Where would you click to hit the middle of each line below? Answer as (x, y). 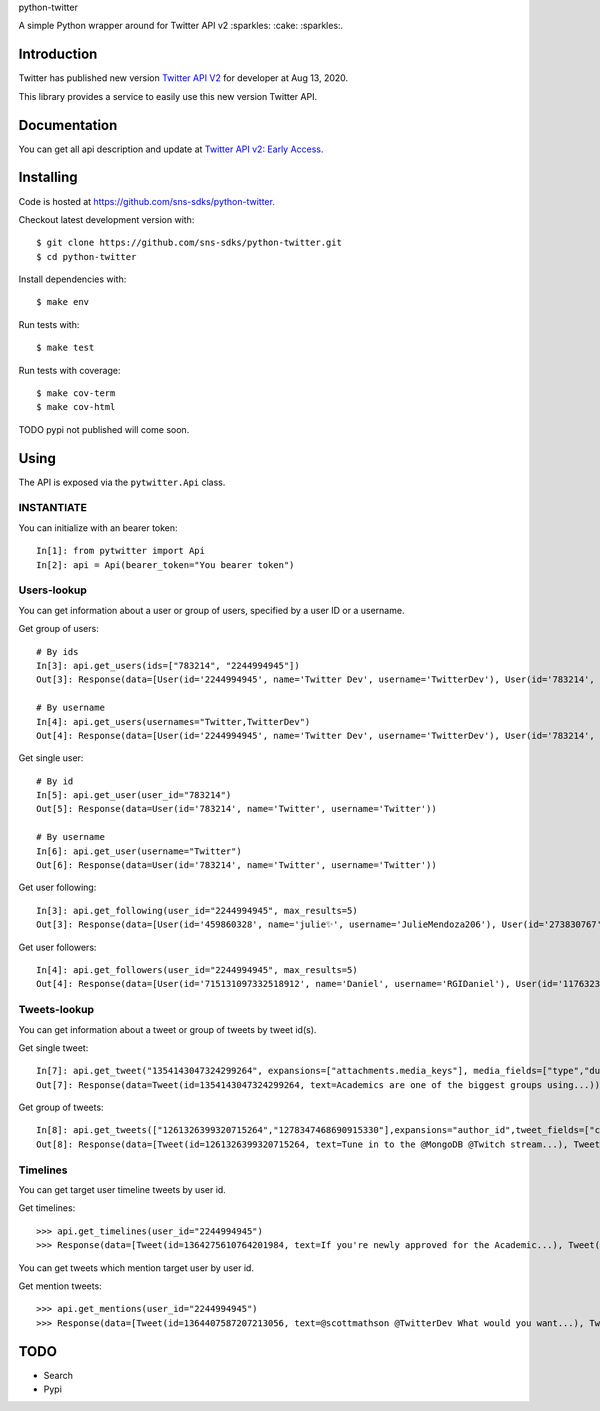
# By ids (57, 651)
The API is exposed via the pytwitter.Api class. (122, 482)
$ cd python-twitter (86, 256)
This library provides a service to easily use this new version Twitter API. (168, 96)
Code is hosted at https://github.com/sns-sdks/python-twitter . (146, 201)
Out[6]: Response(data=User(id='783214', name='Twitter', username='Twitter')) (236, 865)
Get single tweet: (53, 1047)
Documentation (68, 125)
